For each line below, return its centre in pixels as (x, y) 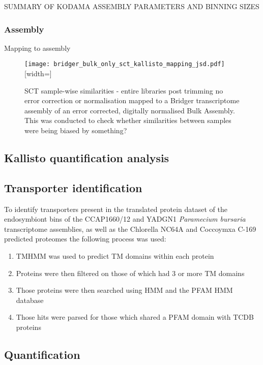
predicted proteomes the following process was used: (85, 239)
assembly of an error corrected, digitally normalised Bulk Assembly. (130, 110)
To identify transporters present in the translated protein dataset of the (116, 209)
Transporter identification (73, 187)
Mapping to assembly (37, 48)
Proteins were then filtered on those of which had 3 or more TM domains (130, 273)
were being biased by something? (76, 130)
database (30, 300)
